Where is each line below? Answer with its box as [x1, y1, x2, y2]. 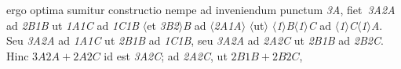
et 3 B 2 [147, 16, 179, 33]
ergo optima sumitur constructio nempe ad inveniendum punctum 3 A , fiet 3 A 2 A [6, 2, 396, 17]
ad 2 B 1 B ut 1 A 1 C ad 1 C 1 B [6, 16, 140, 33]
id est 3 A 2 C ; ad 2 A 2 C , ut [104, 47, 228, 64]
